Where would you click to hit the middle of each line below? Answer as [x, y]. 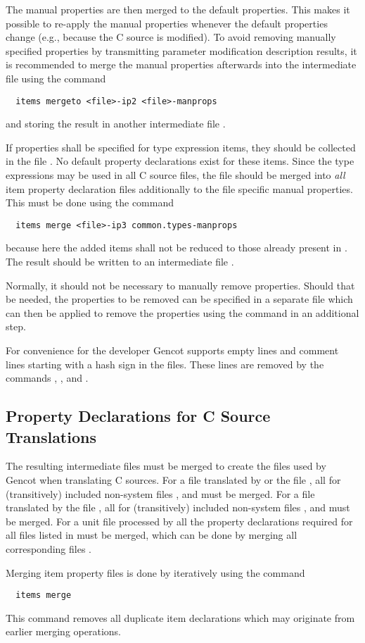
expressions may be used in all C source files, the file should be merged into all [175, 175]
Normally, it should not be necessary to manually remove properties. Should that [180, 285]
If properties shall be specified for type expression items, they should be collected [181, 147]
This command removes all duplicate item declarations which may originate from [180, 617]
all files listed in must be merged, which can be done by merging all [152, 535]
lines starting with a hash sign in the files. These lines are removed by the [165, 364]
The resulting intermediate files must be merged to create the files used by [166, 466]
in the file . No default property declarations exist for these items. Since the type [180, 161]
